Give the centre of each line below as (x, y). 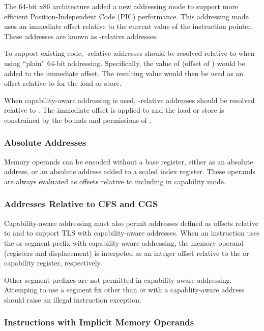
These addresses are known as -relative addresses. (81, 36)
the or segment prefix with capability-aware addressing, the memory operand (124, 242)
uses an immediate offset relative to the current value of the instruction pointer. (128, 26)
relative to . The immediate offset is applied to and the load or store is (114, 110)
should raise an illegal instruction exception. (73, 299)
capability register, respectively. (53, 263)
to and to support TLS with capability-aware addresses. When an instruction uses (132, 233)
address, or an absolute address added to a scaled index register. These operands (130, 171)
